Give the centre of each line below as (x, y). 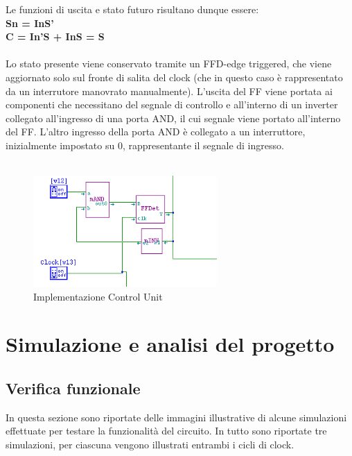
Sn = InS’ (30, 23)
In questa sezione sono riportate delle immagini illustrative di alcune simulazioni (176, 417)
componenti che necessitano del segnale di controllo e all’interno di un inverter (172, 104)
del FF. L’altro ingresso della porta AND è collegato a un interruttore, (156, 132)
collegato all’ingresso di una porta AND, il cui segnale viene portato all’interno (173, 118)
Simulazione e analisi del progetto (170, 344)
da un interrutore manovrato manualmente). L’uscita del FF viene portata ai (169, 91)
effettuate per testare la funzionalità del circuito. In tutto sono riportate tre (166, 431)
